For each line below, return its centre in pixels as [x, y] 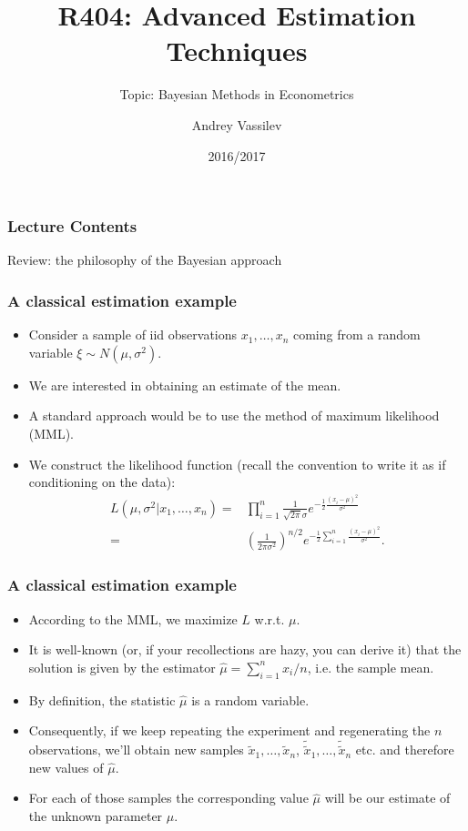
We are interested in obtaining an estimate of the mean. [185, 385]
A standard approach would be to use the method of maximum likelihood [234, 415]
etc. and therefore [405, 750]
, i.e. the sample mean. [371, 667]
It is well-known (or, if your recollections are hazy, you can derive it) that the [245, 649]
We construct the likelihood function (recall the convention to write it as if [237, 464]
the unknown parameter [96, 816]
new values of [66, 767]
